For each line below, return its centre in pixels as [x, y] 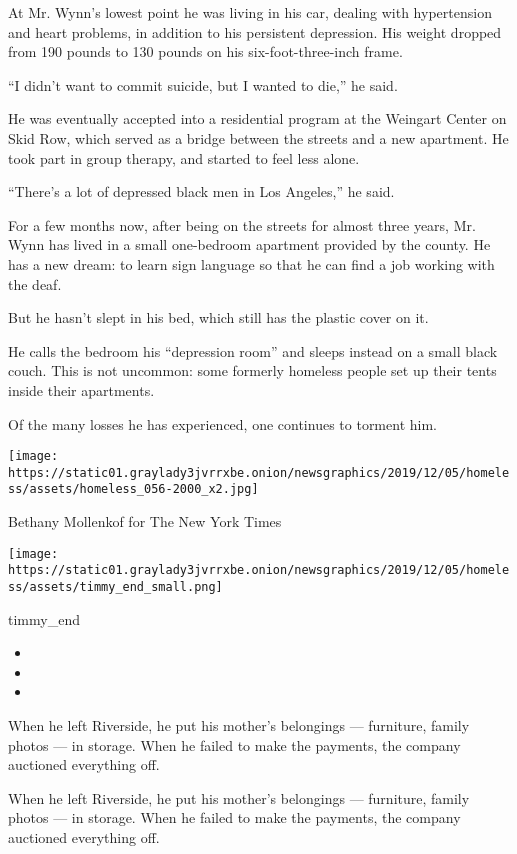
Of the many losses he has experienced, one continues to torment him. [222, 423]
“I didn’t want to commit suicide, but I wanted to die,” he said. [203, 84]
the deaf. [35, 283]
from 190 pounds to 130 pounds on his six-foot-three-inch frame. [205, 51]
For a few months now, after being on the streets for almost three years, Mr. [242, 224]
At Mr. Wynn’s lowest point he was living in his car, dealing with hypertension [250, 12]
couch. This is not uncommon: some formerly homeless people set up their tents [252, 370]
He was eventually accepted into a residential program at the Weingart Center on [257, 118]
